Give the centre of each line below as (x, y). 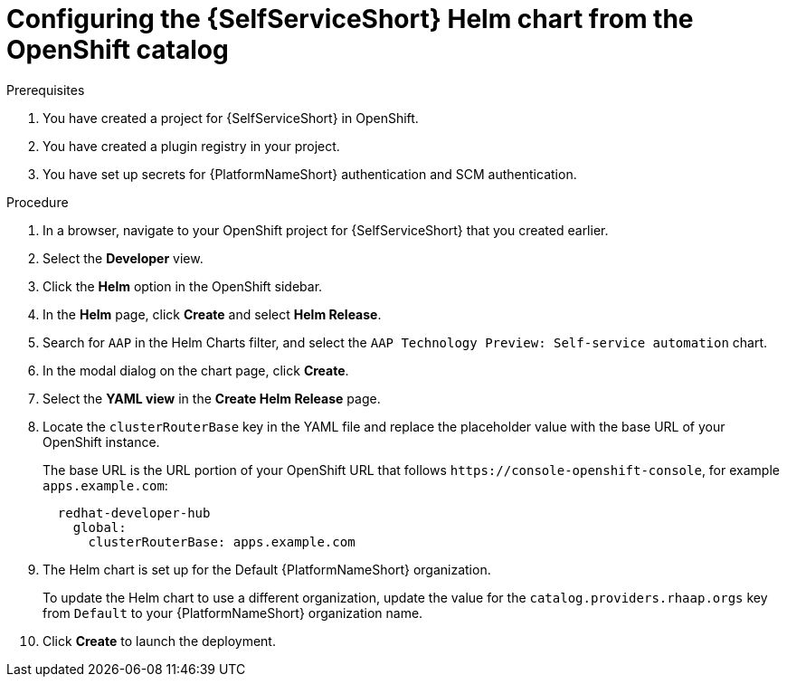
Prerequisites (46, 90)
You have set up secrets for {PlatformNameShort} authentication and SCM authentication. (310, 174)
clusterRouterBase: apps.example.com (222, 541)
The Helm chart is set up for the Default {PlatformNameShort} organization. (267, 569)
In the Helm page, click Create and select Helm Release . (212, 314)
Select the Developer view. (123, 258)
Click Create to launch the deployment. (159, 641)
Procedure (38, 202)
